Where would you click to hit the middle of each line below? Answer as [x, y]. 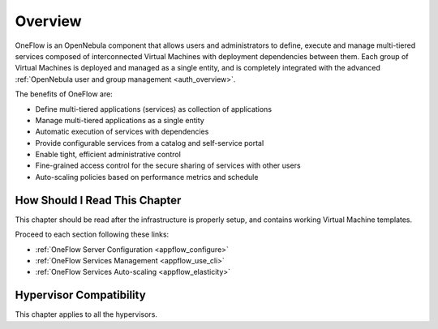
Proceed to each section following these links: [92, 234]
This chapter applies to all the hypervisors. [86, 314]
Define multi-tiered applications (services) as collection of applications [153, 109]
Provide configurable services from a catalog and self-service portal [150, 143]
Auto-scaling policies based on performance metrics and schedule [147, 177]
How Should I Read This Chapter [98, 200]
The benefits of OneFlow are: [64, 94]
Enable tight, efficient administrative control [108, 155]
